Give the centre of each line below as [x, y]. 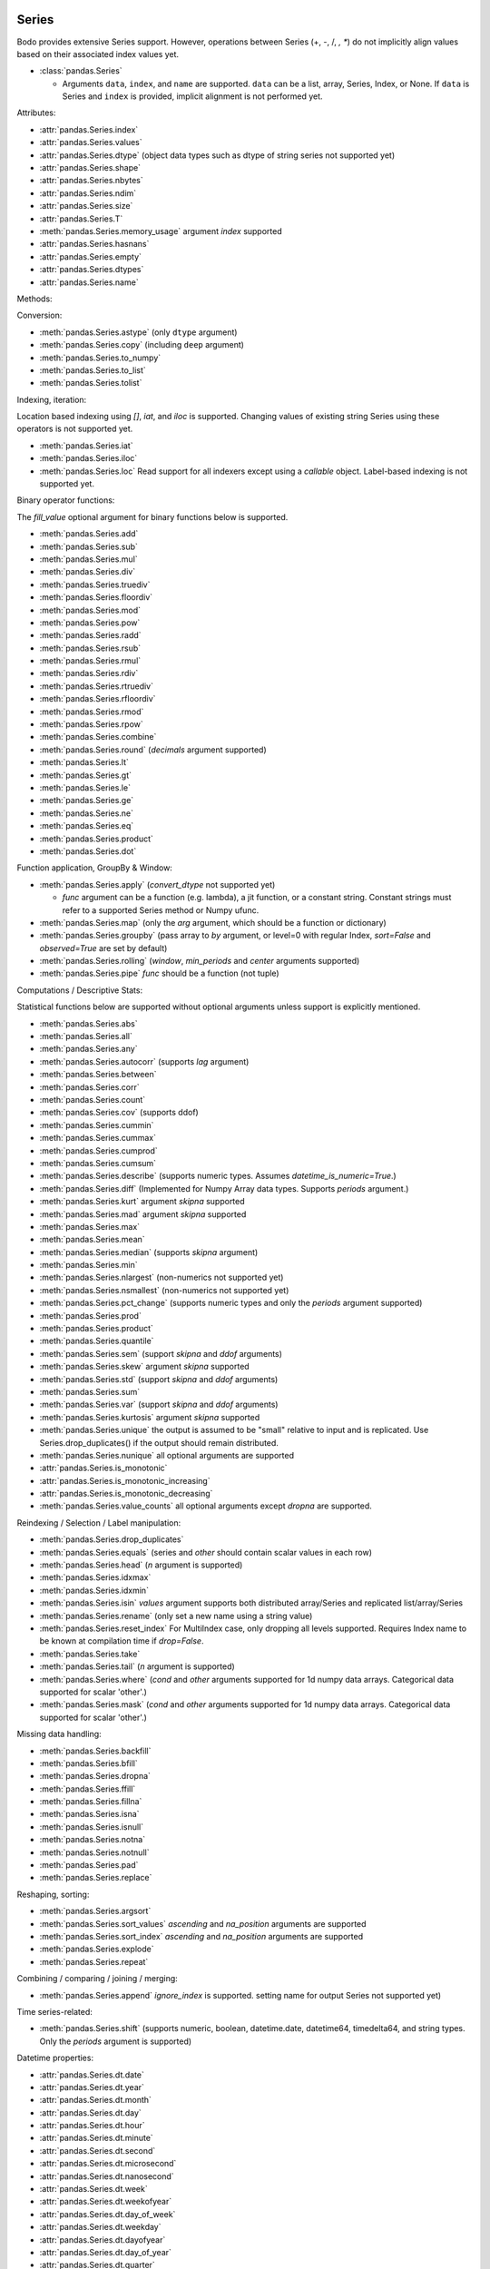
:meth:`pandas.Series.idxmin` [94, 1590]
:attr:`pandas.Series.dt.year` [92, 2087]
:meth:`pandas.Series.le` [85, 788]
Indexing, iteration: [52, 399]
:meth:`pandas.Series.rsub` [90, 648]
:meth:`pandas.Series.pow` [90, 623]
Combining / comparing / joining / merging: [98, 1979]
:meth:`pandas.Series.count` [93, 1099]
